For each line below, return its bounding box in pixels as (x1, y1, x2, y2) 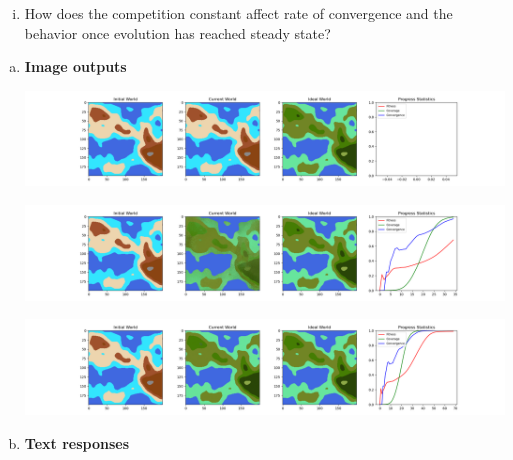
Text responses (24, 432, 129, 453)
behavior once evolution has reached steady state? (24, 22, 331, 43)
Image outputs (24, 56, 127, 77)
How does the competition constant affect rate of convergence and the (24, 3, 453, 23)
